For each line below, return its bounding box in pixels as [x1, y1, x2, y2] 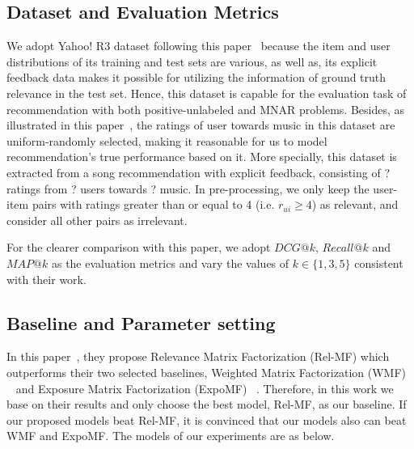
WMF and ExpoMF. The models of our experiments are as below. [6, 427, 335, 444]
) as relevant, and [311, 196, 399, 213]
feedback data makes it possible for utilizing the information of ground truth [6, 69, 387, 86]
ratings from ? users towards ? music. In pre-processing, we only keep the [6, 180, 370, 197]
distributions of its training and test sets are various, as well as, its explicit [6, 53, 378, 70]
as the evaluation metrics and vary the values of [51, 254, 289, 271]
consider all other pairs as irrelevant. [6, 211, 188, 228]
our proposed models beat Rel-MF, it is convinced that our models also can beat [6, 411, 407, 428]
